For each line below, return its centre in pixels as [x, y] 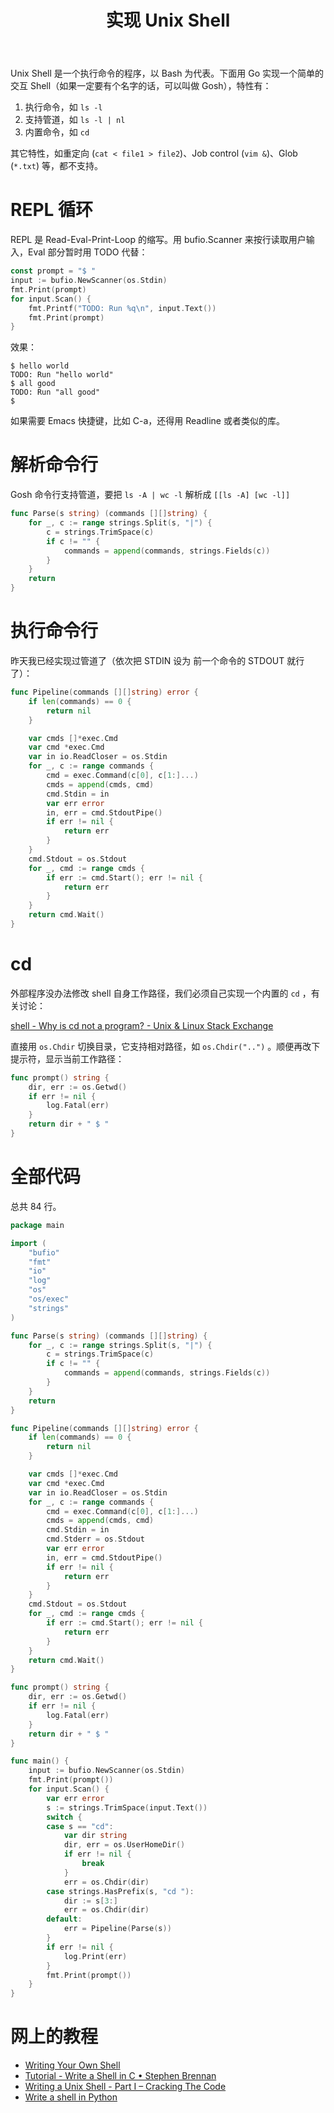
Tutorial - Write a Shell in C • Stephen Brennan [120, 2076]
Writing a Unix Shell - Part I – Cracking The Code [125, 2087]
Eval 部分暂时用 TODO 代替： [87, 252]
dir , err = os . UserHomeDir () [124, 1845]
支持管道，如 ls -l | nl [75, 120]
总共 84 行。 [36, 1206]
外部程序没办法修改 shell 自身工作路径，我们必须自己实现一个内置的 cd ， [161, 993]
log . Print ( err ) [95, 1956]
